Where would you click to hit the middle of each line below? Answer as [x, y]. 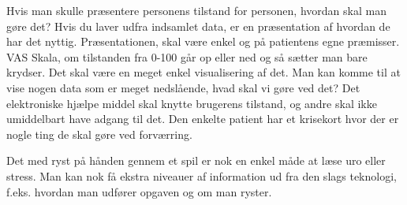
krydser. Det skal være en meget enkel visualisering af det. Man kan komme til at [203, 72]
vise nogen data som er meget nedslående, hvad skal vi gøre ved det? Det [183, 87]
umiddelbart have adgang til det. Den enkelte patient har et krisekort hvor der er [203, 119]
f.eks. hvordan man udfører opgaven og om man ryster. [139, 191]
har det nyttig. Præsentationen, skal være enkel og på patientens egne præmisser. [203, 41]
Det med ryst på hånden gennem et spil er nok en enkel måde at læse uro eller [196, 160]
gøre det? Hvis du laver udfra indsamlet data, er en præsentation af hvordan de [198, 26]
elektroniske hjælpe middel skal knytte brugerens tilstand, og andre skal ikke [192, 103]
